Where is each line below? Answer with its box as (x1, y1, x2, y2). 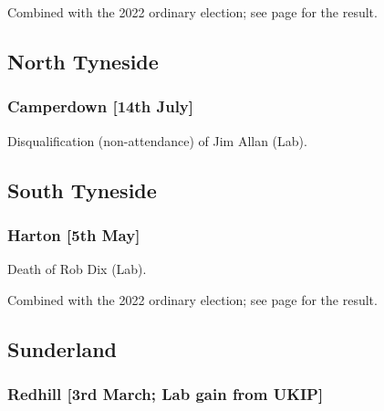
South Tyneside (7, 175, 157, 204)
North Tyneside (7, 47, 159, 75)
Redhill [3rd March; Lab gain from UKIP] (7, 383, 324, 406)
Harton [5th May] (7, 223, 140, 246)
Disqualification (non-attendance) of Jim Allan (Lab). (7, 131, 307, 150)
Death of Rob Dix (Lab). (7, 259, 147, 279)
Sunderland (7, 334, 117, 363)
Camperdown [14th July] (7, 95, 194, 118)
